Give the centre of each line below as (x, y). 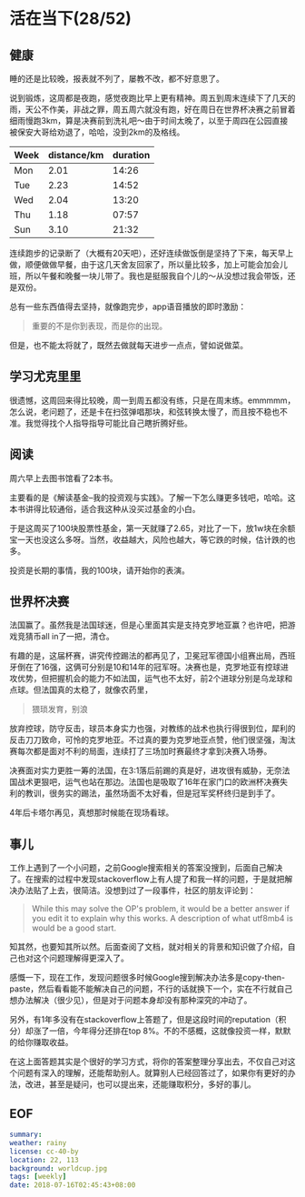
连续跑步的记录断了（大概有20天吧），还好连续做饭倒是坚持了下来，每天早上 (152, 253)
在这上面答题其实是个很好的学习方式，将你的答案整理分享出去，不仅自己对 (148, 1061)
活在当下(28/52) (70, 19)
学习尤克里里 (45, 377)
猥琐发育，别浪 (59, 709)
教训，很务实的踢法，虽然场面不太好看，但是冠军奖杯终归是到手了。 (152, 793)
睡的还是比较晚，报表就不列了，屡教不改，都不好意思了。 (117, 79)
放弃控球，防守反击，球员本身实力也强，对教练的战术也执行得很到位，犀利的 (152, 729)
